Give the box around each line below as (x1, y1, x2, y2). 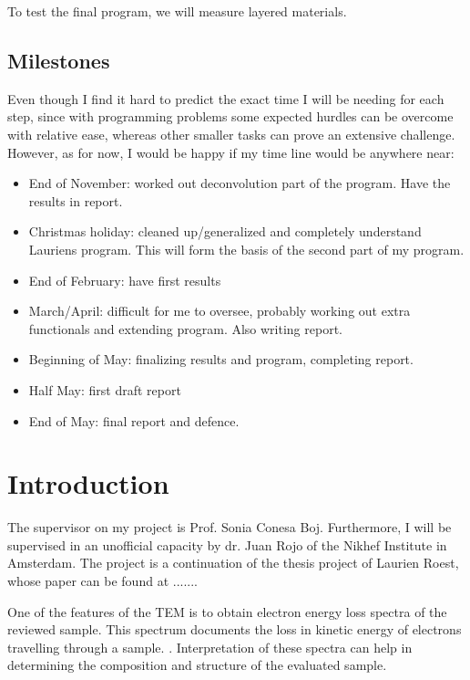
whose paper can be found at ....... (7, 571, 198, 591)
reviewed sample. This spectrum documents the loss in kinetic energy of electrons (7, 620, 462, 639)
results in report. (28, 191, 123, 210)
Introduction (7, 465, 169, 502)
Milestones (7, 46, 110, 74)
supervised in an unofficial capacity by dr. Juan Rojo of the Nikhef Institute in (7, 535, 447, 554)
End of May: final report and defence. (28, 411, 240, 430)
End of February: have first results (28, 270, 221, 289)
